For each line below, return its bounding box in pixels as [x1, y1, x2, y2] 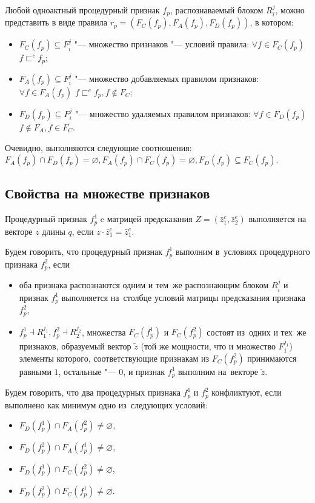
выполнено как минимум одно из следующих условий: [5, 398, 208, 411]
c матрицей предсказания [100, 212, 193, 225]
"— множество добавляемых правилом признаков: [75, 72, 259, 84]
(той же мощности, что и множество [141, 340, 276, 353]
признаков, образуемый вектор [19, 340, 131, 353]
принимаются [247, 351, 297, 364]
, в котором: [250, 16, 294, 29]
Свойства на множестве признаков [5, 184, 210, 203]
